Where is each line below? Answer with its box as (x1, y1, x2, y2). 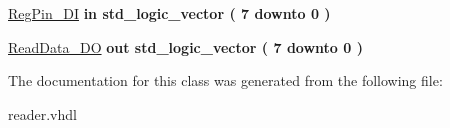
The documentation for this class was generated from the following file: (8, 70, 443, 91)
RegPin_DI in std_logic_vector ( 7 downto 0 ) (8, 3, 331, 23)
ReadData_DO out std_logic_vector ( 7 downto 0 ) (8, 36, 363, 57)
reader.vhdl (8, 103, 77, 124)
